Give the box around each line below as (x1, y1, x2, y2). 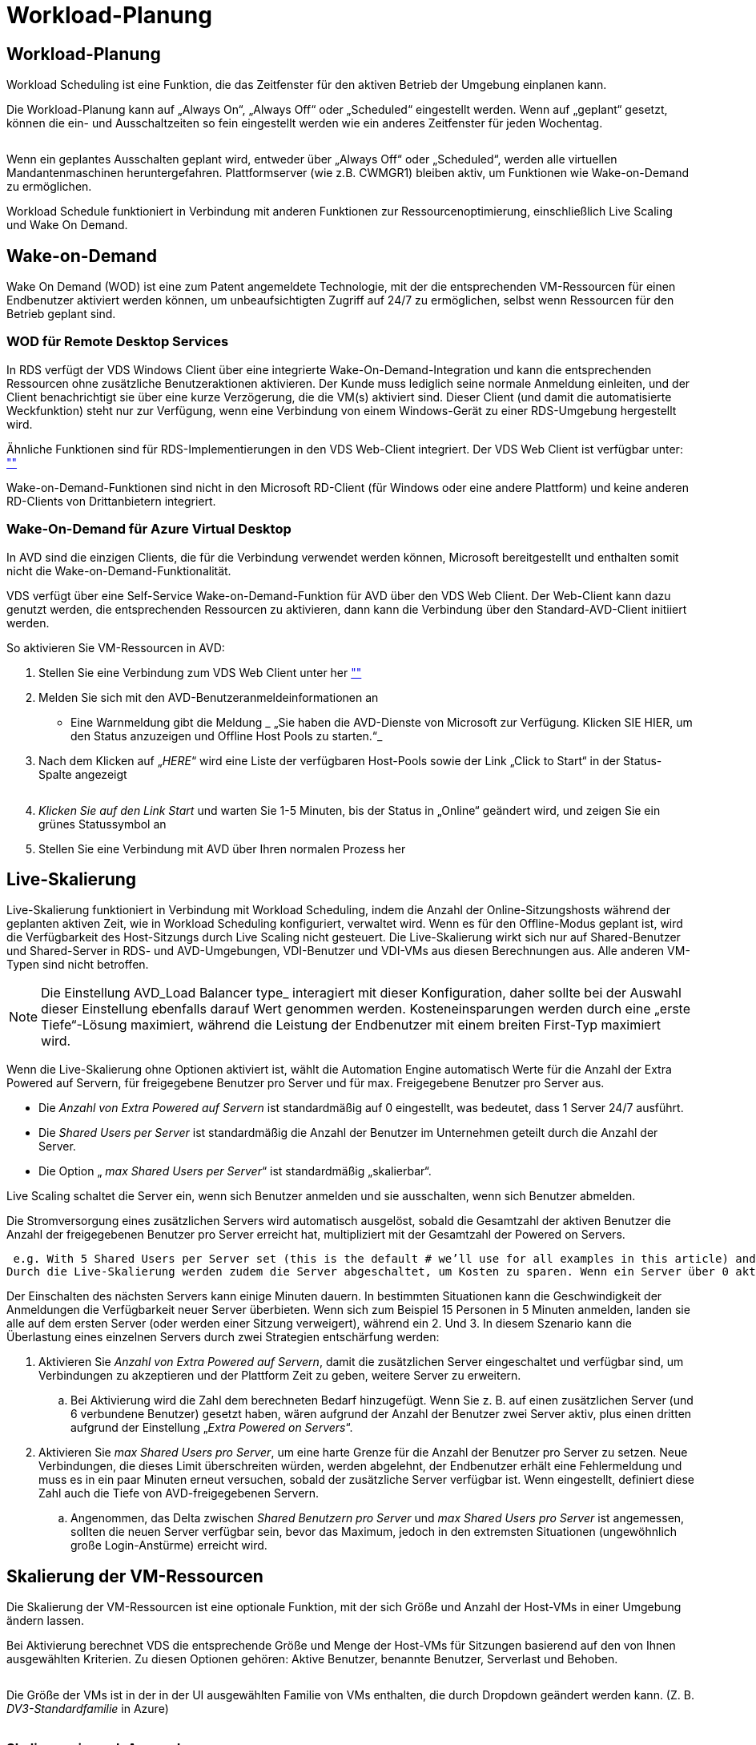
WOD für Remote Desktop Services (6, 333, 229, 350)
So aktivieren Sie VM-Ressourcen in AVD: (6, 640, 225, 655)
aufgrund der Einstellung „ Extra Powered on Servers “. (70, 1421, 353, 1435)
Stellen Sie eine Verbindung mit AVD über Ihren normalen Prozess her (38, 841, 406, 856)
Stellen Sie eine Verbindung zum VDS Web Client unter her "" (38, 665, 362, 679)
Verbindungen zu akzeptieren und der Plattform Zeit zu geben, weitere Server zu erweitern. (38, 1368, 521, 1383)
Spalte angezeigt (38, 767, 127, 781)
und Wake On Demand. (6, 218, 128, 232)
